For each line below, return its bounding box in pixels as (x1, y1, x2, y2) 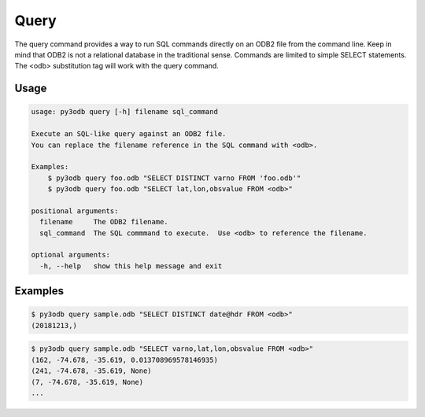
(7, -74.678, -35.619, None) (31, 378, 144, 386)
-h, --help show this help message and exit (39, 261, 223, 271)
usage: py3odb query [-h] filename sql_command (31, 107, 218, 116)
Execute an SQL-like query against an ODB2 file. (31, 130, 227, 138)
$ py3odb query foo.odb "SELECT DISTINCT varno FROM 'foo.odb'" (47, 173, 301, 183)
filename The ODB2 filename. (39, 217, 168, 227)
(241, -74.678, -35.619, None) (31, 367, 153, 375)
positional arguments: (31, 206, 119, 216)
